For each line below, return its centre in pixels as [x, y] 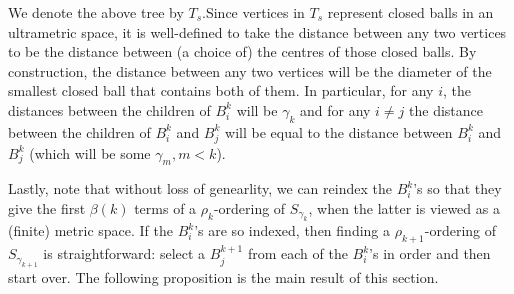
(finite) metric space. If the [90, 230]
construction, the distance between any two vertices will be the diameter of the [250, 70]
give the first [47, 207]
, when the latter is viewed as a [404, 207]
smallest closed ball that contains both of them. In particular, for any [221, 90]
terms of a [165, 207]
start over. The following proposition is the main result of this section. [223, 276]
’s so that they [457, 188]
